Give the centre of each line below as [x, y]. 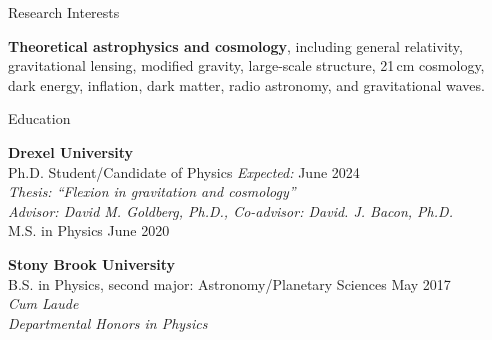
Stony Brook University [92, 263]
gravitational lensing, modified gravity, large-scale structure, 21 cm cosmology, [246, 65]
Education [39, 118]
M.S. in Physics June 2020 [89, 230]
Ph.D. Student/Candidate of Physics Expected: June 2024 [184, 171]
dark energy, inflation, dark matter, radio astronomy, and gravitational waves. [246, 84]
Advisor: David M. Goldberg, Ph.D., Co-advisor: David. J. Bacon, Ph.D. [230, 210]
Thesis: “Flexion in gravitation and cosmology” [152, 191]
